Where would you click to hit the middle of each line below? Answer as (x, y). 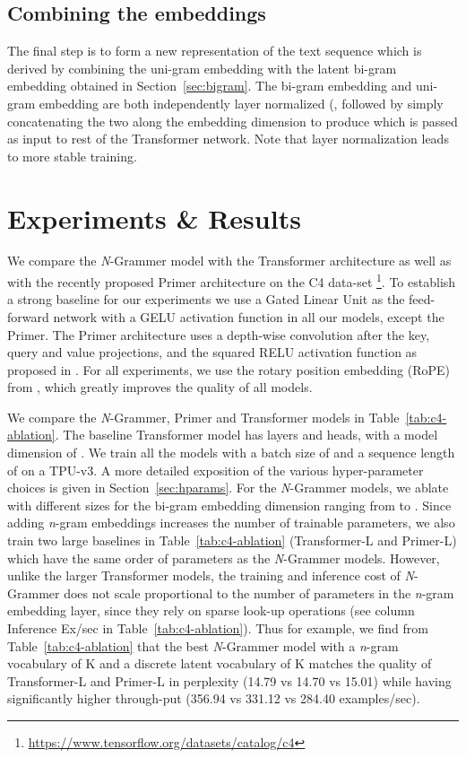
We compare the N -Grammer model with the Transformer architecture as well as (229, 261)
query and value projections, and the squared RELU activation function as (212, 352)
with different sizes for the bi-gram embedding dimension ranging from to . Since (229, 505)
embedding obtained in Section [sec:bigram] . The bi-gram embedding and (210, 86)
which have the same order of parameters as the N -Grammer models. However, (224, 558)
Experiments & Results (154, 218)
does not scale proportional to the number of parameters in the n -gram (259, 592)
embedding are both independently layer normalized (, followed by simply (241, 103)
